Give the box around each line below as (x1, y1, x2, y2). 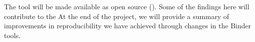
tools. (4, 30, 21, 40)
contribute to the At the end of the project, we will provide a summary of (4, 11, 229, 21)
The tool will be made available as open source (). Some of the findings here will (4, 1, 250, 11)
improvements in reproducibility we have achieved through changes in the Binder (4, 21, 251, 31)
